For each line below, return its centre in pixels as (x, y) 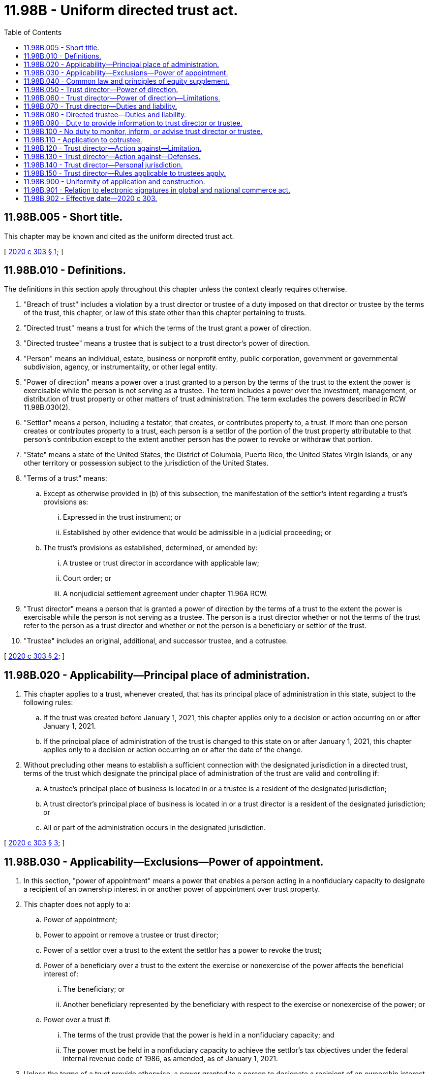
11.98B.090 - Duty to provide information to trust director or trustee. (133, 123)
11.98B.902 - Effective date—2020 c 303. (91, 198)
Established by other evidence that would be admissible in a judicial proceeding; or (197, 533)
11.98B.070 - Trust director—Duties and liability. (100, 106)
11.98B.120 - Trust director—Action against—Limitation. (113, 148)
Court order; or (87, 578)
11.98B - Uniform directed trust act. (121, 10)
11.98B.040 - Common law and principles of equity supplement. (127, 81)
